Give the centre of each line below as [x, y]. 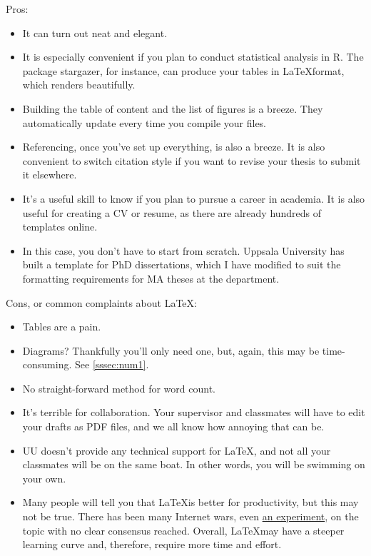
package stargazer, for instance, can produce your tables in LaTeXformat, [183, 70]
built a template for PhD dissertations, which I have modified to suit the [182, 264]
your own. [44, 478]
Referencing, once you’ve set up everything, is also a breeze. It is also [174, 147]
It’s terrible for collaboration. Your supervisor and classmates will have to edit [194, 412]
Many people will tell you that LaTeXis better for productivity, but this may [190, 502]
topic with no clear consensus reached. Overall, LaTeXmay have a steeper [183, 530]
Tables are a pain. [62, 327]
